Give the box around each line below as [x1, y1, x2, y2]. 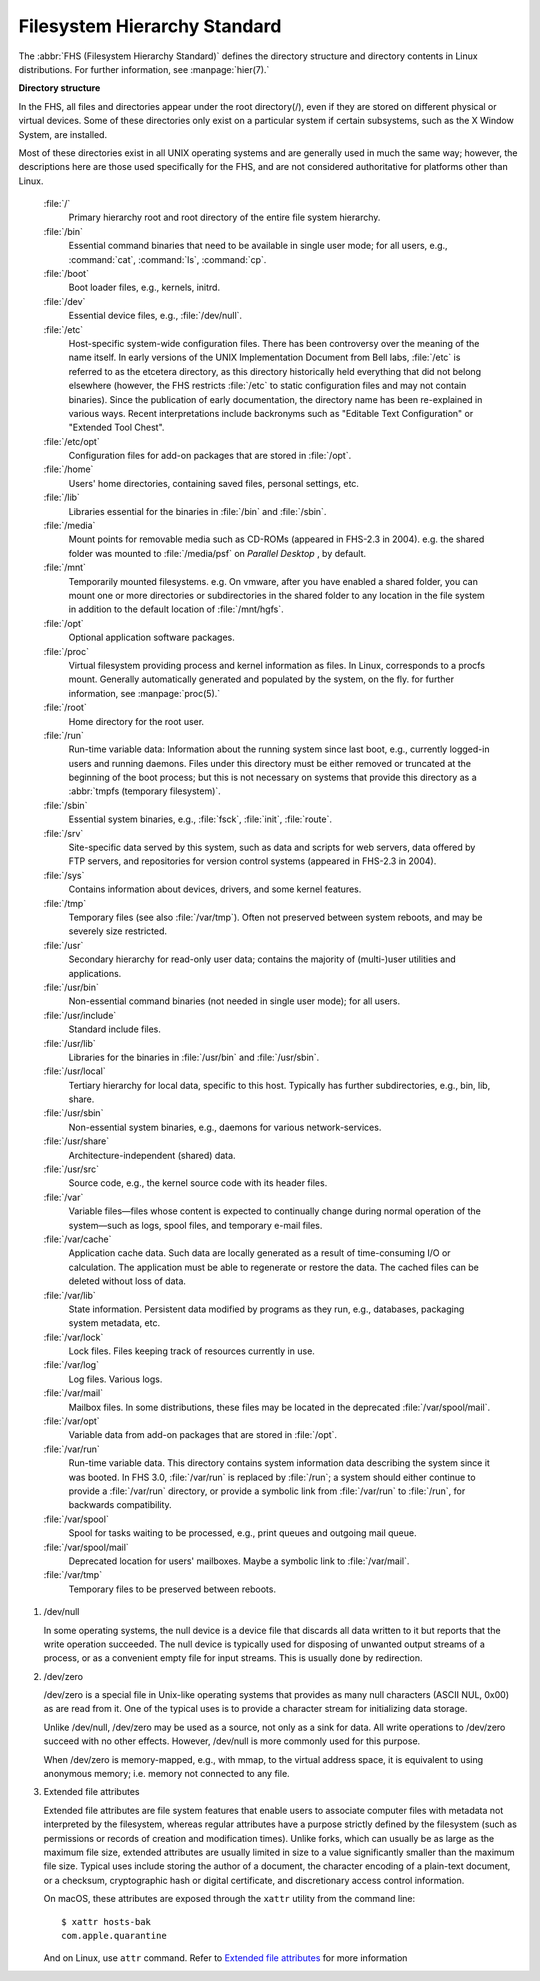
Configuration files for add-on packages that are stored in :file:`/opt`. [68, 450, 352, 462]
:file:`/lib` [43, 491, 80, 504]
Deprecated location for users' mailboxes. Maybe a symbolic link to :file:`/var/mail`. [68, 1555, 410, 1567]
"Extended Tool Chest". [68, 421, 165, 434]
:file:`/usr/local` [43, 1065, 106, 1077]
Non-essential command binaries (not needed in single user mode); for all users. [68, 995, 401, 1007]
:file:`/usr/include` [43, 1009, 117, 1021]
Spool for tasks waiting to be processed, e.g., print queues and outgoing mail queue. [68, 1527, 417, 1539]
